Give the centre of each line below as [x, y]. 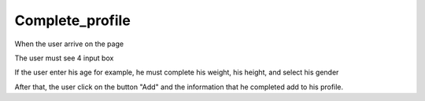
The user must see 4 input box [64, 58]
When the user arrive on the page [69, 44]
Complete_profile [73, 20]
